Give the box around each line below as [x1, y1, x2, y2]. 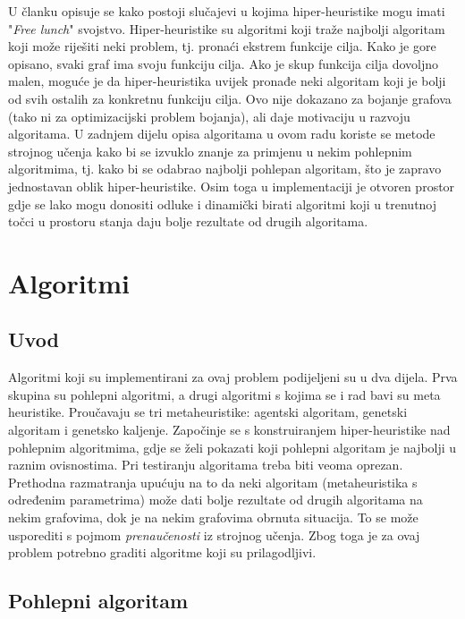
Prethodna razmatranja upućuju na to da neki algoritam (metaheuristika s [8, 472, 418, 491]
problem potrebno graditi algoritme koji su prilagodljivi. [8, 543, 317, 562]
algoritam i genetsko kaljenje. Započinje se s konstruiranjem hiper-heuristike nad [8, 420, 451, 439]
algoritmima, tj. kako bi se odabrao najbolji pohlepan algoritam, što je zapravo [8, 159, 442, 178]
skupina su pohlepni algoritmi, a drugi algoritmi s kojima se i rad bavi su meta [8, 385, 441, 403]
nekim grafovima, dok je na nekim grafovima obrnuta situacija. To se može [8, 508, 418, 527]
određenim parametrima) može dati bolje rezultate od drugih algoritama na [8, 490, 423, 509]
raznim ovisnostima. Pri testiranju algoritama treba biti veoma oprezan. [8, 455, 403, 474]
